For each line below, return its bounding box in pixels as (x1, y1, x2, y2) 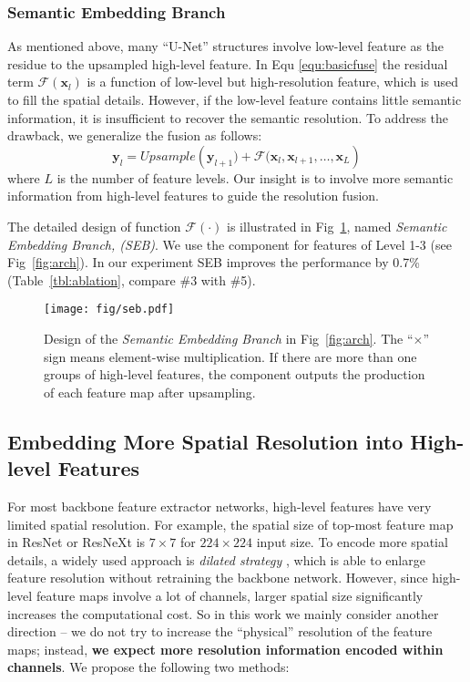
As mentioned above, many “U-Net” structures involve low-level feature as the (7, 36, 444, 56)
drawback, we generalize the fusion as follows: (7, 126, 262, 145)
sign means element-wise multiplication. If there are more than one (44, 346, 417, 366)
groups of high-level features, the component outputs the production (44, 365, 425, 384)
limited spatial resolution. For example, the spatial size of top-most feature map (7, 514, 454, 533)
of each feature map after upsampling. (44, 382, 256, 401)
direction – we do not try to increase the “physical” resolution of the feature (7, 622, 433, 641)
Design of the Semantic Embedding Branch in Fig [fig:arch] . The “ (44, 329, 414, 347)
